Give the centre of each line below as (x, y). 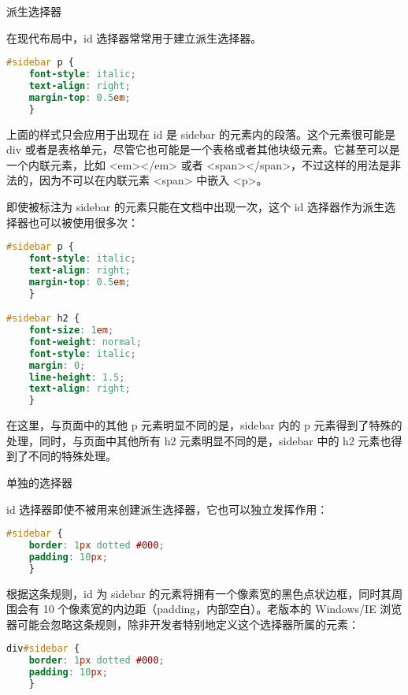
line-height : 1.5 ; (77, 377)
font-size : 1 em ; (71, 331)
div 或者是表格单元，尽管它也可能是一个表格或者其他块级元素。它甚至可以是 (203, 149)
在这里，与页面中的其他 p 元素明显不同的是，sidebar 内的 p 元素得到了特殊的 (204, 425)
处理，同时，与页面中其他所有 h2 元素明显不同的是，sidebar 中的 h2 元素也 (199, 440)
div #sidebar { (43, 649)
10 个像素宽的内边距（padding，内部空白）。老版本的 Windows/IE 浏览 (223, 609)
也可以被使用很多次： (83, 222)
